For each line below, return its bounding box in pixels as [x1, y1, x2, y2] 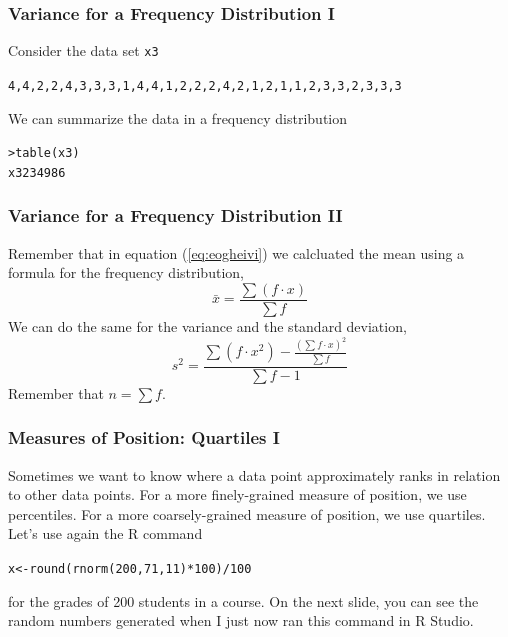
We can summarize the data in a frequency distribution [8, 107, 348, 128]
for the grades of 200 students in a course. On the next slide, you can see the [8, 590, 479, 611]
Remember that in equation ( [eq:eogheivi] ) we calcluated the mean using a [8, 242, 465, 263]
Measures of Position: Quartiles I [8, 425, 280, 450]
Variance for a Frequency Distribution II [8, 203, 343, 228]
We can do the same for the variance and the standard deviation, [8, 315, 407, 336]
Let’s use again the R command [8, 523, 203, 544]
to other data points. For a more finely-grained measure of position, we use [8, 484, 467, 505]
